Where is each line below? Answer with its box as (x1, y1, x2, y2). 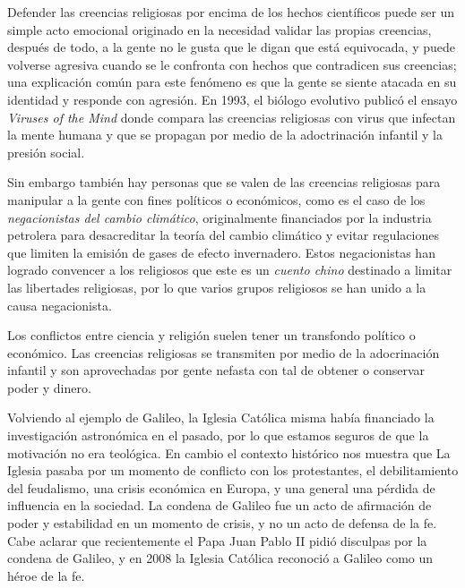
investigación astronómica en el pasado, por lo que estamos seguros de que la (7, 426, 429, 445)
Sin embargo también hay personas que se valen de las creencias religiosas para (7, 173, 441, 192)
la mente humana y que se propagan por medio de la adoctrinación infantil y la (7, 125, 443, 144)
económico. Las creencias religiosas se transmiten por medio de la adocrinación (7, 343, 440, 362)
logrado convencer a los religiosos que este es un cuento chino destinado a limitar (7, 260, 452, 279)
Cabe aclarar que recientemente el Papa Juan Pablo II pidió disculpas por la (7, 531, 427, 550)
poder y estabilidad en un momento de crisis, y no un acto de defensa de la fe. (7, 514, 437, 533)
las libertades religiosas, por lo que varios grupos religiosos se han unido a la (7, 277, 426, 296)
